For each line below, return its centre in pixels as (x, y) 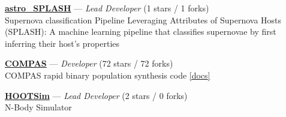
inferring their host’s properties (62, 43)
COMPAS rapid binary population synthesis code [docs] (108, 75)
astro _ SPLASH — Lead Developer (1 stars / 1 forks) (107, 8)
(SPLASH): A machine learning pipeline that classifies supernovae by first (141, 31)
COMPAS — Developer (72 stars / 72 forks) (89, 63)
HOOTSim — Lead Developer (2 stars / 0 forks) (96, 95)
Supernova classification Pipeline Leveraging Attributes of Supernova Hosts (143, 19)
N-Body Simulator (38, 107)
